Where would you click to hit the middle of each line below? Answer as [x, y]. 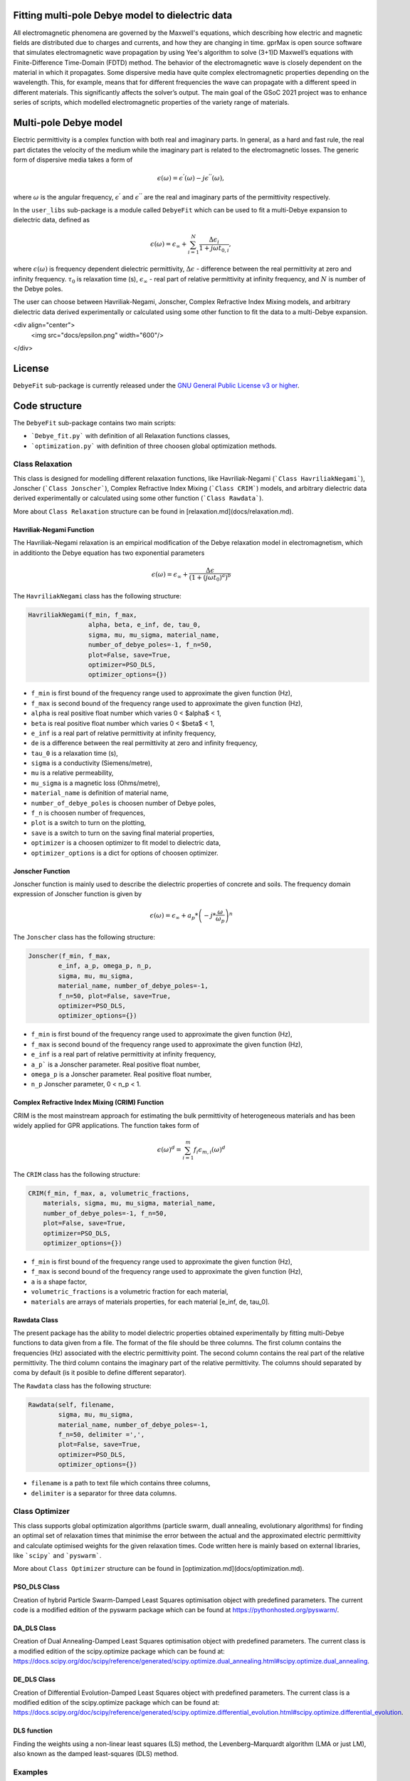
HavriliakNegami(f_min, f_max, [83, 615]
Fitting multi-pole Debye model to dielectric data [123, 15]
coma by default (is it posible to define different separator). [100, 1373]
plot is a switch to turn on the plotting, [88, 823]
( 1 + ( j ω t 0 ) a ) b [210, 578]
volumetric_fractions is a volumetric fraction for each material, [130, 1292]
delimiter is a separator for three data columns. [104, 1493]
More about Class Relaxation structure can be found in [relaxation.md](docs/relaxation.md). [153, 511]
